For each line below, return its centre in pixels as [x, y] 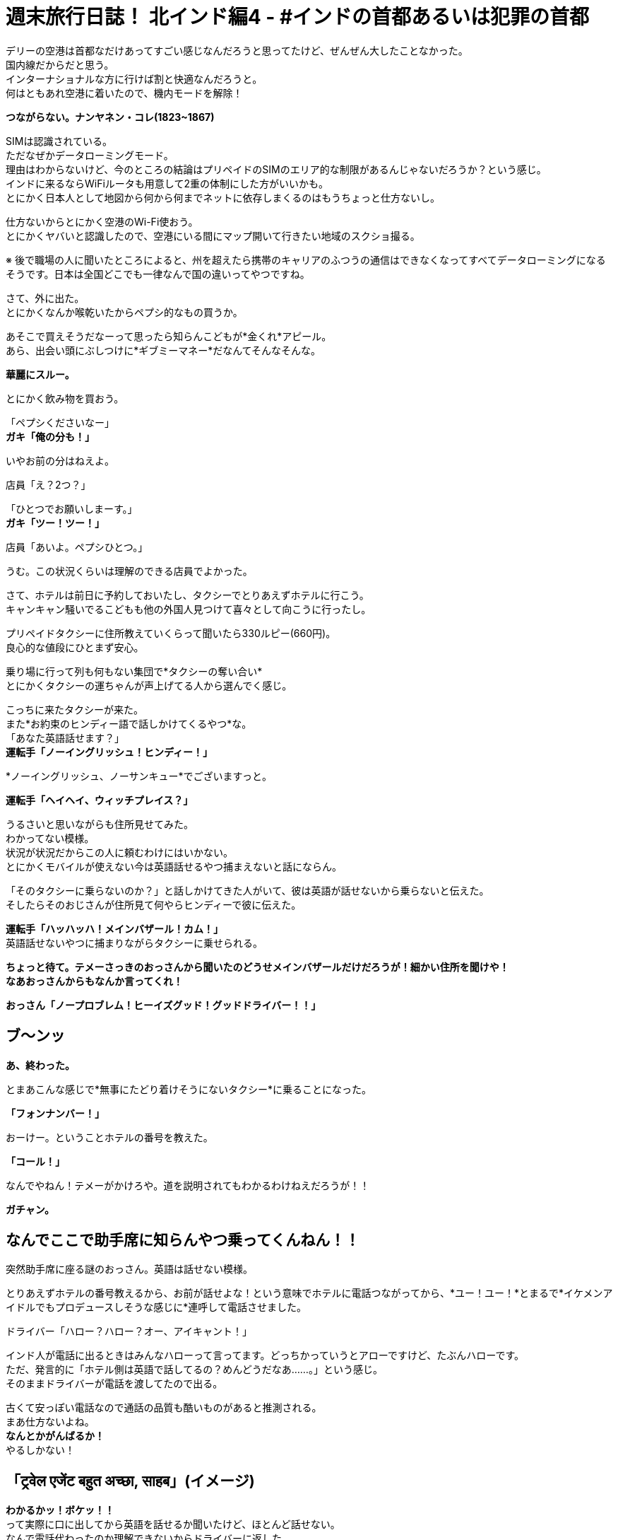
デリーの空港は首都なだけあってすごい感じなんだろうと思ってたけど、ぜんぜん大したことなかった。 [237, 50]
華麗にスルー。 [40, 374]
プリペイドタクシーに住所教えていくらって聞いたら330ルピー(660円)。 [171, 633]
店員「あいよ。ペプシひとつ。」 [77, 547]
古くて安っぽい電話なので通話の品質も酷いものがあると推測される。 [164, 1408]
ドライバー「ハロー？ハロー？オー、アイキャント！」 [129, 1331]
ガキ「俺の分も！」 [50, 436]
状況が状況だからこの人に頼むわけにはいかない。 [119, 852]
